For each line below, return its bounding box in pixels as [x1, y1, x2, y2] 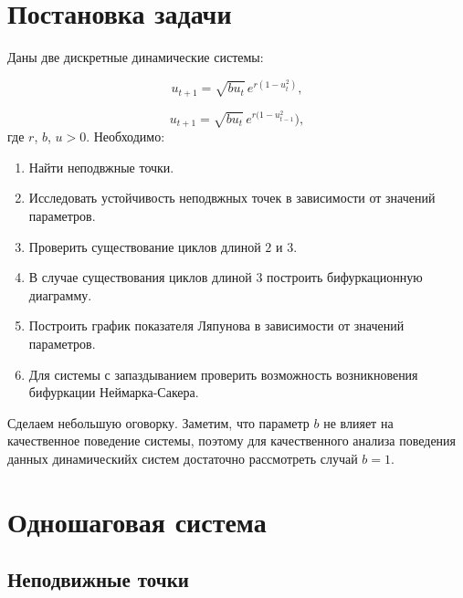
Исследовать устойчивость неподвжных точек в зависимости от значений [28, 188, 436, 207]
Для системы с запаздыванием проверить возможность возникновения [28, 364, 418, 383]
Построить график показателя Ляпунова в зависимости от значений [28, 316, 405, 335]
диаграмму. [28, 285, 92, 304]
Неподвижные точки [7, 565, 189, 593]
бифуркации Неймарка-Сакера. [28, 383, 199, 402]
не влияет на [323, 413, 394, 432]
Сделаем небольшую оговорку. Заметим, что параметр [7, 413, 310, 432]
